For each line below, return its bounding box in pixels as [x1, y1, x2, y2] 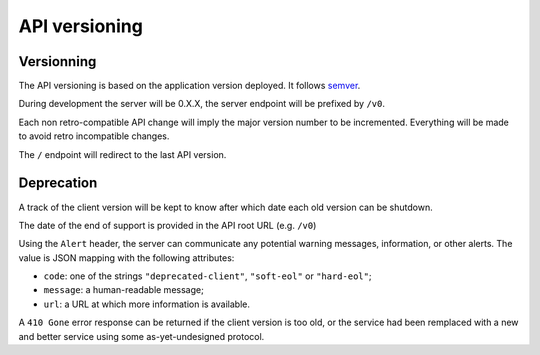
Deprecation [18, 175, 98, 192]
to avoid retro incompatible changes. [18, 130, 170, 142]
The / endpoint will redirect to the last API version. [18, 148, 227, 160]
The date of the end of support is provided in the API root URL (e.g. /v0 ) [18, 219, 317, 231]
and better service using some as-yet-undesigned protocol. [18, 330, 265, 342]
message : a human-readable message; [43, 284, 204, 296]
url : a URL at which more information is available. [43, 298, 250, 310]
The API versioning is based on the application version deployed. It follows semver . [18, 80, 361, 92]
